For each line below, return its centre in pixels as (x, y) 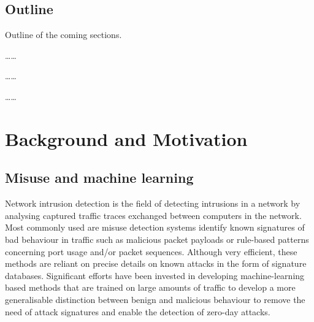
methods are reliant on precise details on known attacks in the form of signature (156, 263)
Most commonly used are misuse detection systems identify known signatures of (155, 227)
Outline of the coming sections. (63, 35)
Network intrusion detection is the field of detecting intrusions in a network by (153, 203)
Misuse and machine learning (99, 178)
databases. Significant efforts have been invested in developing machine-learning (155, 275)
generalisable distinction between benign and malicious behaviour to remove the (155, 299)
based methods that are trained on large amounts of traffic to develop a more (150, 287)
